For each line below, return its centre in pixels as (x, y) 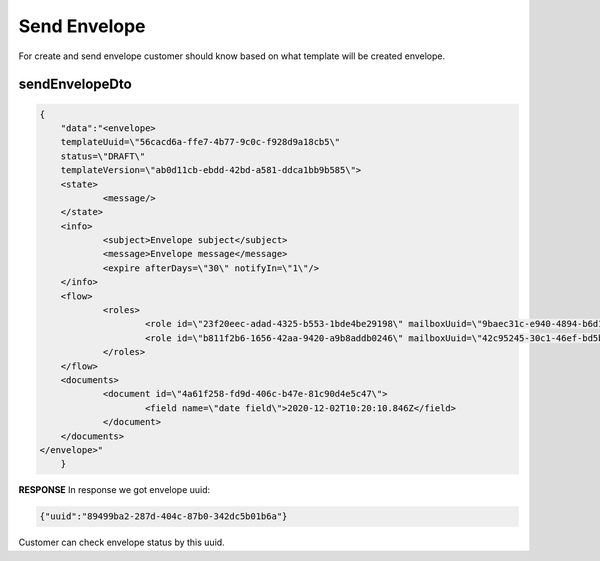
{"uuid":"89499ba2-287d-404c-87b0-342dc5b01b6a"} (163, 516)
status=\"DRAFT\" (103, 156)
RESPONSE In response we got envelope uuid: (114, 490)
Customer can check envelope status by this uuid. (121, 542)
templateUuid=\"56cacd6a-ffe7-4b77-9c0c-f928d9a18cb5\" (200, 142)
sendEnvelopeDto (75, 84)
